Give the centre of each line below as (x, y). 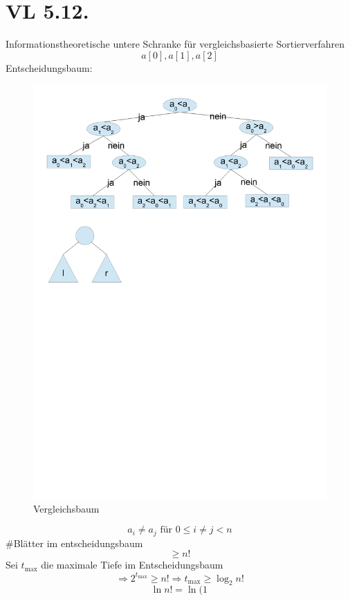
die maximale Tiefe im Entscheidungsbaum (132, 565)
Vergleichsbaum (66, 508)
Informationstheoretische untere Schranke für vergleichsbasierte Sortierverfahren (175, 44)
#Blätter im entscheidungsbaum (74, 543)
